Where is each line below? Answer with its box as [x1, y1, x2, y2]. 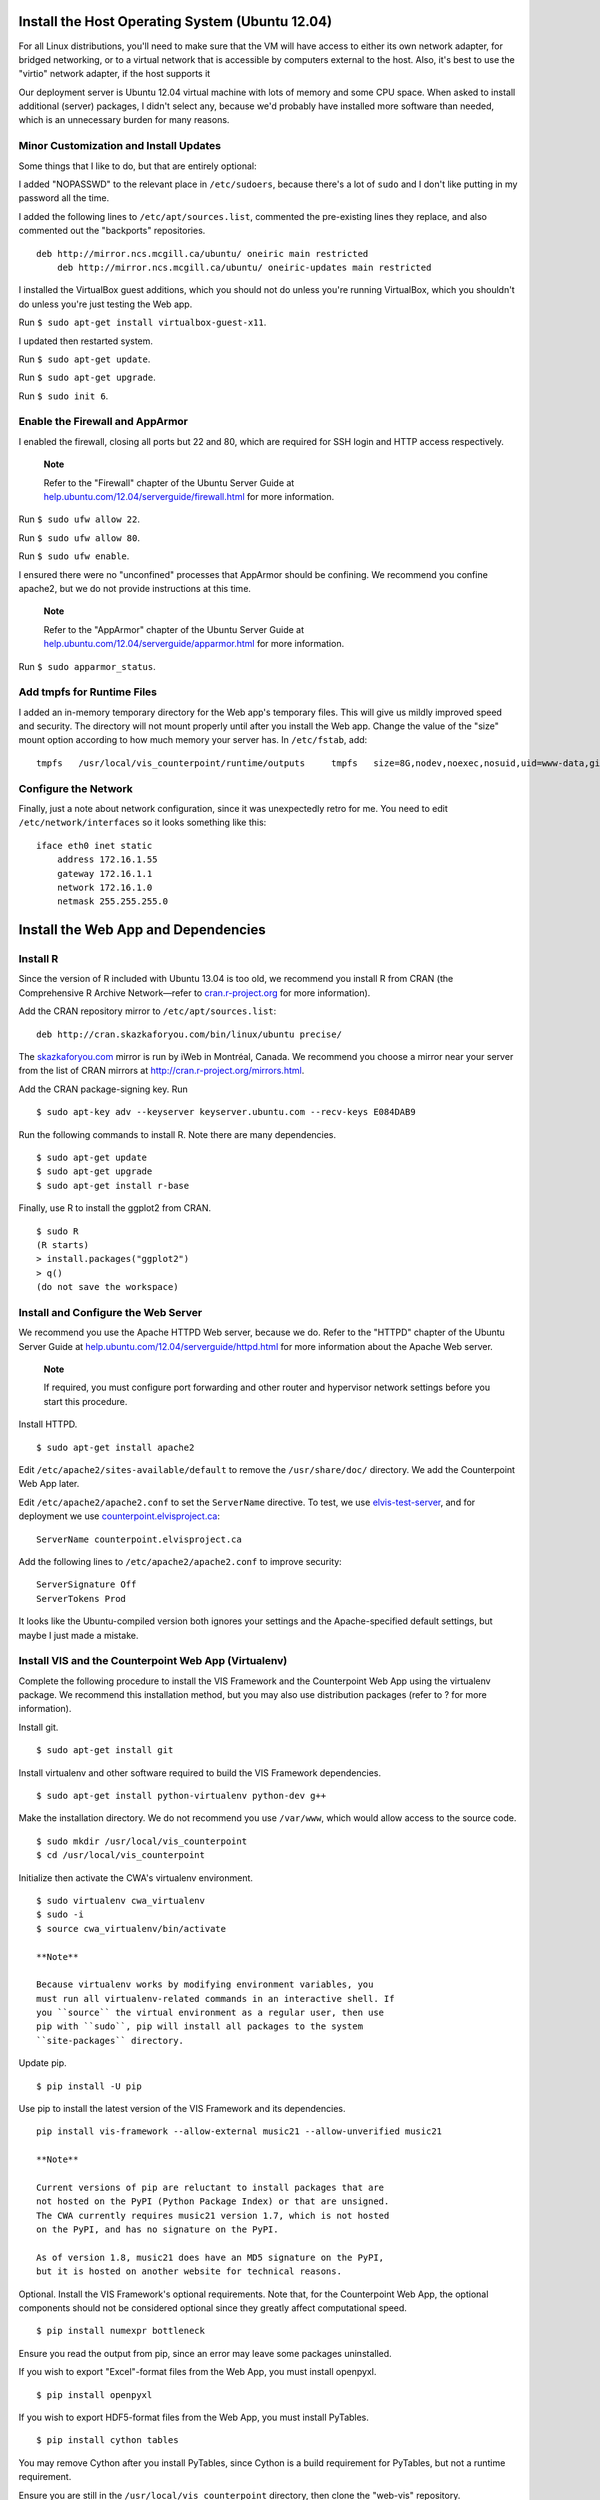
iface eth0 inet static [36, 840, 153, 851]
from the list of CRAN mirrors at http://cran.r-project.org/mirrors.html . [18, 1065, 305, 1077]
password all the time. [18, 192, 110, 204]
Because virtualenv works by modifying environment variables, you [36, 1979, 374, 1990]
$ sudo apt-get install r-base [36, 1180, 190, 1191]
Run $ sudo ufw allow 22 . [18, 513, 140, 525]
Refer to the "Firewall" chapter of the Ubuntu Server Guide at [43, 476, 295, 489]
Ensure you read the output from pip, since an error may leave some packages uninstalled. [18, 2347, 392, 2359]
